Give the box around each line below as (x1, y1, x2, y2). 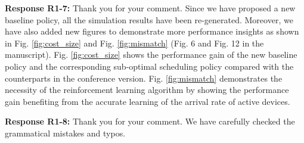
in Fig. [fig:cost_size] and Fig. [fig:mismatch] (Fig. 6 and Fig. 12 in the (5, 36, 264, 49)
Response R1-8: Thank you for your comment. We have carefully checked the (5, 115, 295, 128)
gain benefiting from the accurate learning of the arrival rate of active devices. (5, 95, 290, 107)
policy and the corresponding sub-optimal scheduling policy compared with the (5, 60, 294, 72)
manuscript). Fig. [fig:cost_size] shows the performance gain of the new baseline (5, 48, 297, 61)
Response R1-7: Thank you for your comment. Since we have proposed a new (5, 2, 296, 14)
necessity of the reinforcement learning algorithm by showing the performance (5, 83, 289, 96)
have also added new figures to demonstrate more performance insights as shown (5, 25, 299, 38)
